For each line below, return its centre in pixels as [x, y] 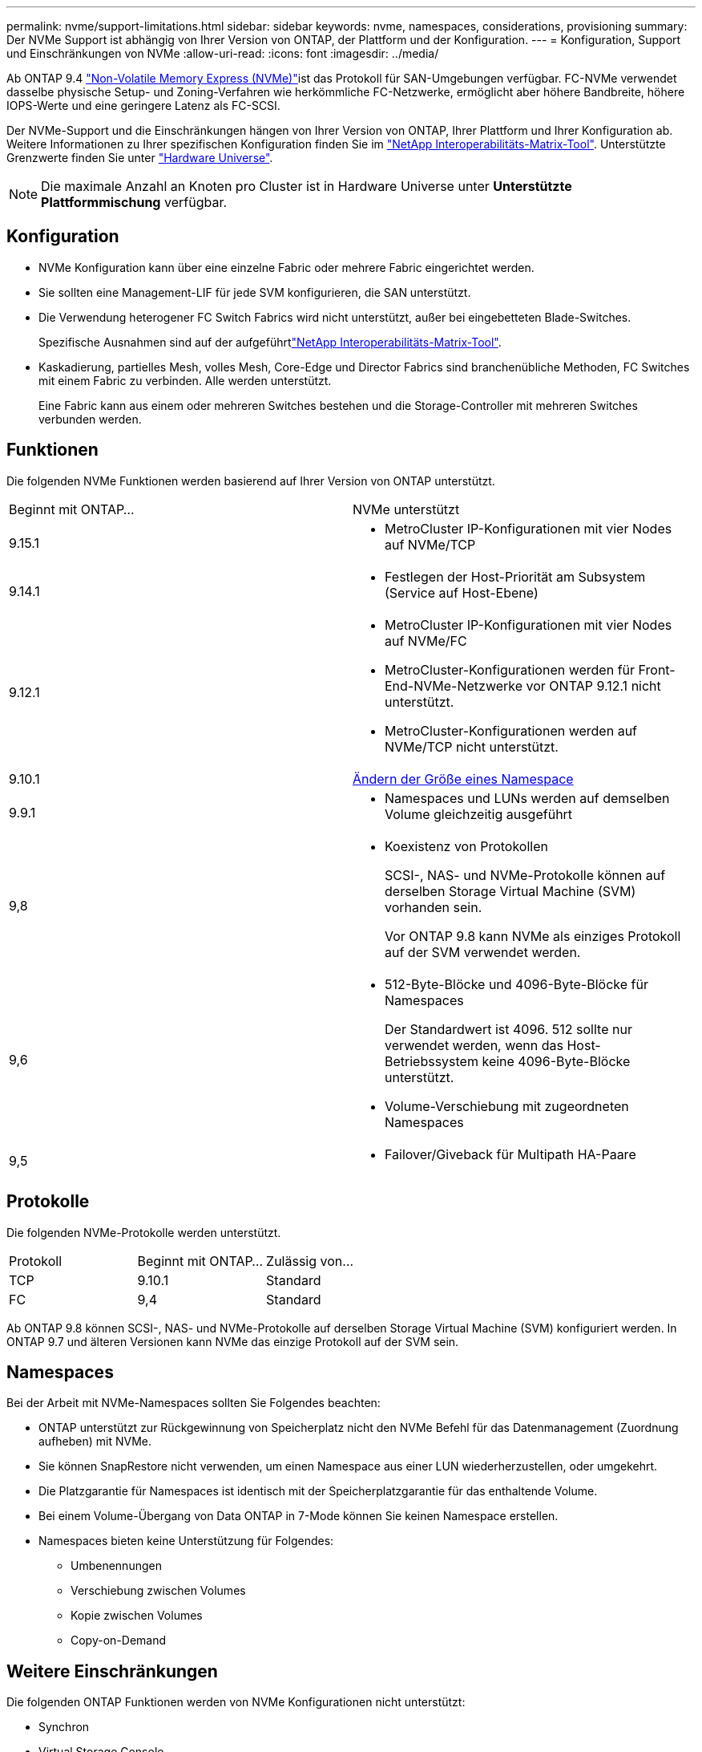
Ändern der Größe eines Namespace [463, 779]
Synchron [64, 1727]
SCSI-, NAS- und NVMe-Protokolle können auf [525, 875]
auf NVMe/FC [426, 641]
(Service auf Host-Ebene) [462, 592]
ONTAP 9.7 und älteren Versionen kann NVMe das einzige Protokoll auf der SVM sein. [233, 1341]
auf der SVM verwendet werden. [483, 952]
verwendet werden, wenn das [474, 1045]
